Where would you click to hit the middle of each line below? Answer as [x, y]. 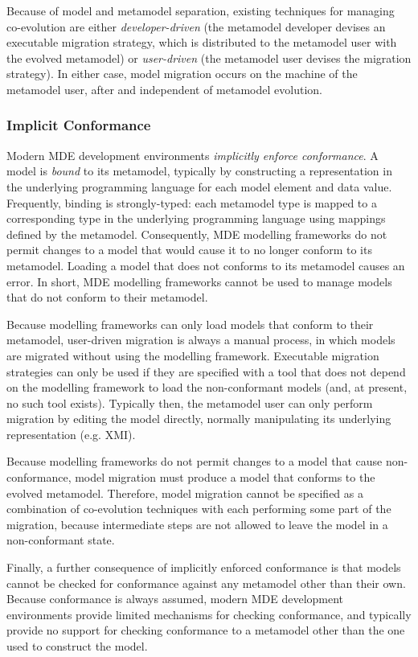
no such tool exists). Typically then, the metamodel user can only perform [190, 402]
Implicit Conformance [79, 125]
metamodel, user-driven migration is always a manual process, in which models [201, 340]
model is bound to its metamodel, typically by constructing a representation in [199, 171]
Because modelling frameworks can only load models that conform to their [190, 324]
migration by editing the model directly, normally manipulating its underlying [199, 419]
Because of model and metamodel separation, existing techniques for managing [201, 10]
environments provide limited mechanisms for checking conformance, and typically [209, 614]
